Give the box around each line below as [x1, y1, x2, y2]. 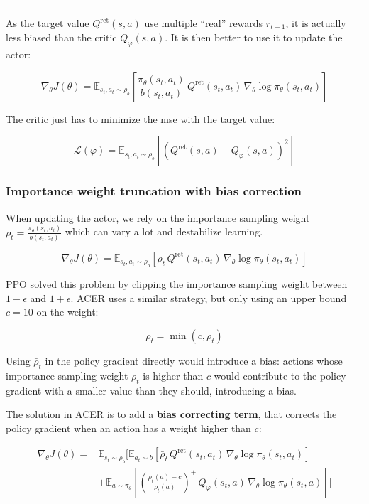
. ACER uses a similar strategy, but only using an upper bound [70, 290, 347, 305]
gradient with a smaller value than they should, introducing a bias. [6, 382, 297, 397]
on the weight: [36, 304, 99, 319]
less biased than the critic [6, 30, 117, 45]
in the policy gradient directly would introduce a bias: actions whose [45, 353, 343, 368]
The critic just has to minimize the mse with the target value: [6, 111, 275, 126]
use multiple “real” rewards [144, 16, 263, 30]
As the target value [6, 16, 89, 30]
